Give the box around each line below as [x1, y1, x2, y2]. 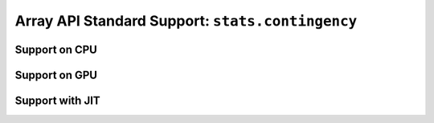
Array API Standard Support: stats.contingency [14, 12, 358, 30]
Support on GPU [14, 68, 98, 81]
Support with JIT [14, 94, 100, 107]
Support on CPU [14, 42, 98, 56]
